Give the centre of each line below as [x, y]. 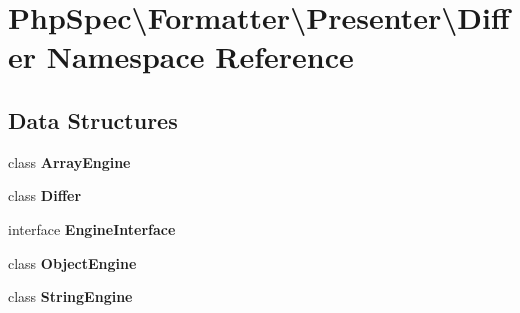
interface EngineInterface [92, 228]
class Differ [45, 195]
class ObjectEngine [72, 262]
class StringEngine [70, 296]
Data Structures [93, 119]
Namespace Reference [200, 56]
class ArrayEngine [69, 161]
